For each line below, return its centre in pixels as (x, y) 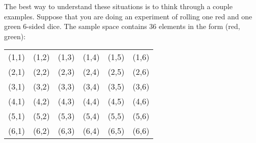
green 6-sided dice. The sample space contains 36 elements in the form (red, (122, 26)
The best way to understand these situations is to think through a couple (118, 6)
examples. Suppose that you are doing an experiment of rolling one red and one (128, 16)
